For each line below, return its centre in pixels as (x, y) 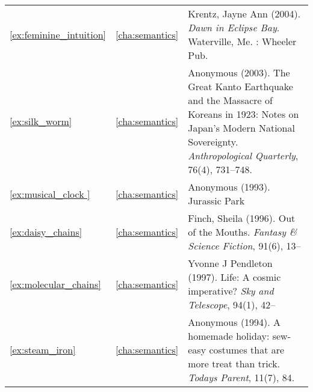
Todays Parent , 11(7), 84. (241, 377)
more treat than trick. (234, 363)
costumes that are (247, 350)
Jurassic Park (216, 201)
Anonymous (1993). (229, 187)
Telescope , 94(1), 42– (232, 305)
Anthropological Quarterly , (243, 155)
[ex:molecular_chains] (55, 284)
